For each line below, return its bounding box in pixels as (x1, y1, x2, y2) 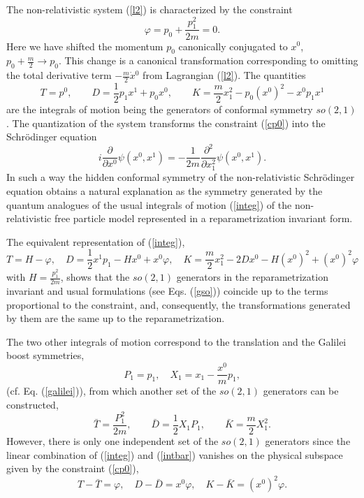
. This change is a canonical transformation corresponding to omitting (58, 53, 358, 68)
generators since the (265, 433, 351, 448)
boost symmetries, (6, 348, 85, 362)
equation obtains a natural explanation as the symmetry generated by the (6, 184, 323, 198)
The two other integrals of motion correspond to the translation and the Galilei (6, 334, 347, 349)
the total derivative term (6, 68, 112, 82)
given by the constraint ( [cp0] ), (6, 461, 139, 476)
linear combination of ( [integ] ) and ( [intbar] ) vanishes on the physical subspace (6, 447, 343, 462)
